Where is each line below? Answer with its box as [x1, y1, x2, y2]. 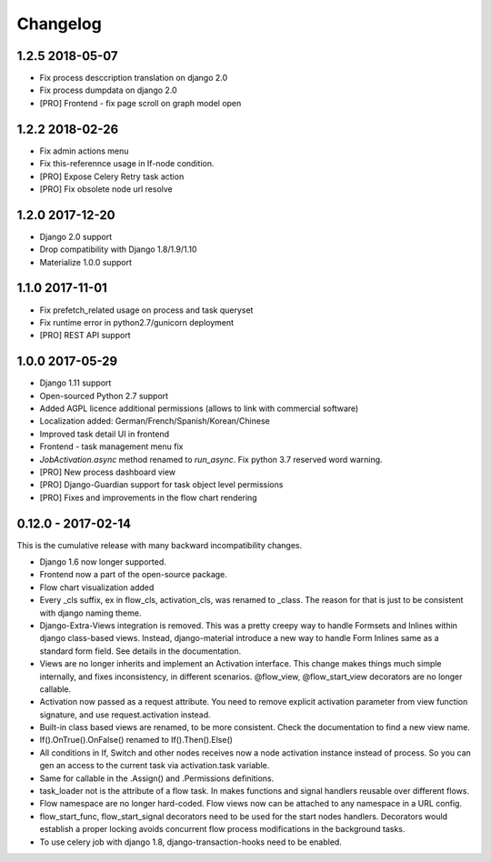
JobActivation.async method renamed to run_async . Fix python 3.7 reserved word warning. [39, 454, 383, 465]
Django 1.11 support [39, 377, 112, 388]
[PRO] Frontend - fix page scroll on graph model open [39, 97, 242, 108]
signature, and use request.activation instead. [39, 709, 211, 720]
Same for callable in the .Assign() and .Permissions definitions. [39, 773, 275, 784]
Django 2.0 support [39, 231, 113, 242]
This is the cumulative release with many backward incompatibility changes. [16, 539, 303, 550]
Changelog [16, 14, 102, 34]
